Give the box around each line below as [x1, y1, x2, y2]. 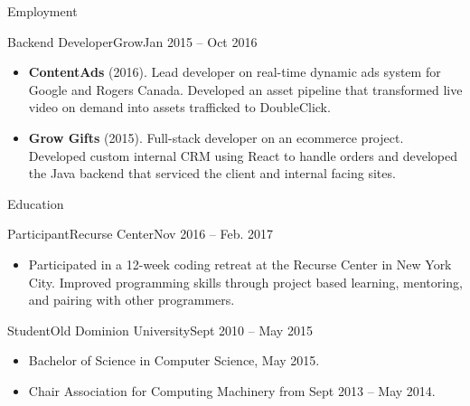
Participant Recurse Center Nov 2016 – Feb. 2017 [7, 224, 274, 243]
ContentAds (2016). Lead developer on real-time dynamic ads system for [28, 62, 441, 81]
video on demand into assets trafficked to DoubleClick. [28, 98, 331, 117]
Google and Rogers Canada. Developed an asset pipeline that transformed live [28, 80, 463, 99]
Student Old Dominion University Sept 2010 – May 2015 [7, 320, 313, 339]
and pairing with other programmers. [28, 290, 235, 309]
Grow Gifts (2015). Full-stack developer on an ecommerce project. [28, 127, 404, 146]
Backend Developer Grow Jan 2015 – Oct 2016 [7, 32, 258, 51]
